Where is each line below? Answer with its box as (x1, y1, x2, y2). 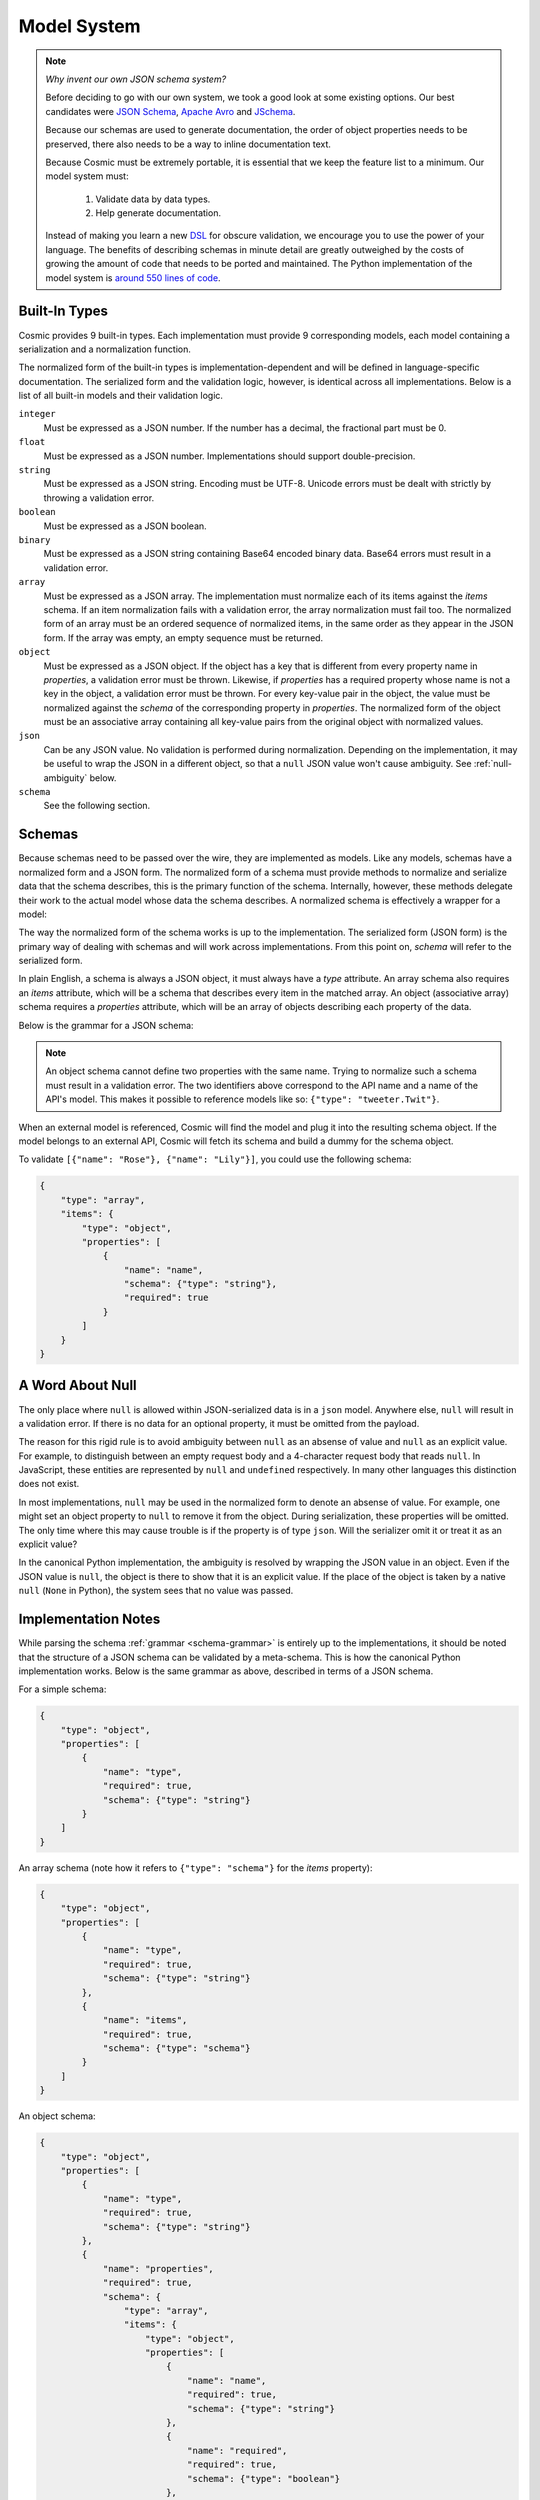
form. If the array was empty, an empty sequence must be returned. (43, 631, 324, 644)
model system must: (45, 170, 129, 182)
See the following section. (43, 800, 151, 812)
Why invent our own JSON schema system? (45, 73, 227, 85)
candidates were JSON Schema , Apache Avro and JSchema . (45, 105, 296, 117)
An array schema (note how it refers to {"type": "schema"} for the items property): (18, 1861, 373, 1874)
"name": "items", (102, 2015, 188, 2026)
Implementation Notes (18, 1611, 161, 1628)
